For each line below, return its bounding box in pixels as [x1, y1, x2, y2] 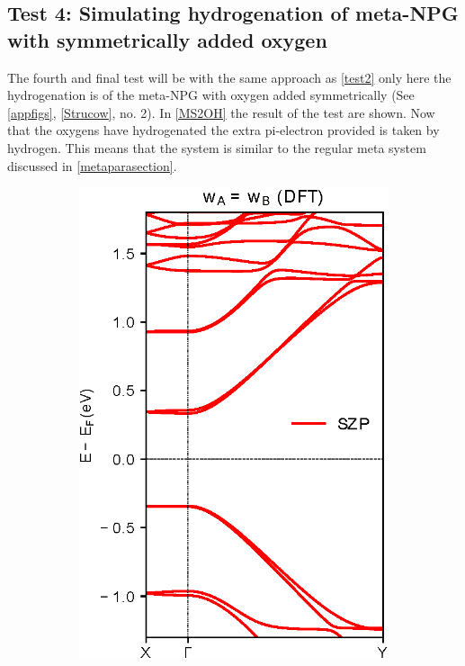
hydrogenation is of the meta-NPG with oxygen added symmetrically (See [7, 85, 415, 104]
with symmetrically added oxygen [7, 25, 327, 53]
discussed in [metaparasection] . [7, 156, 177, 175]
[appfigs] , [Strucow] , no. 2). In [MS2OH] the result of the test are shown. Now [7, 103, 435, 121]
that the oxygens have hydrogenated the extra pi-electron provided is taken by [7, 121, 440, 139]
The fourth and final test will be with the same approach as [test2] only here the [7, 67, 452, 86]
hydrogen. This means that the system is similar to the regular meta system [7, 138, 426, 157]
